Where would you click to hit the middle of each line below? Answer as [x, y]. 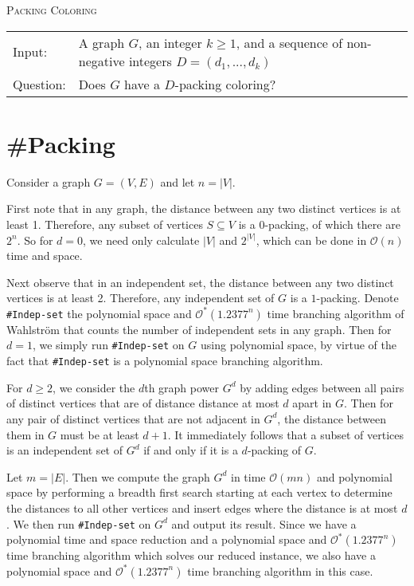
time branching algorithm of [336, 313]
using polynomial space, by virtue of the [298, 345]
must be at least [100, 434]
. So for [35, 240]
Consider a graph [49, 181]
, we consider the [94, 387]
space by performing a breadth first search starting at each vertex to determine [199, 492]
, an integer [170, 42]
